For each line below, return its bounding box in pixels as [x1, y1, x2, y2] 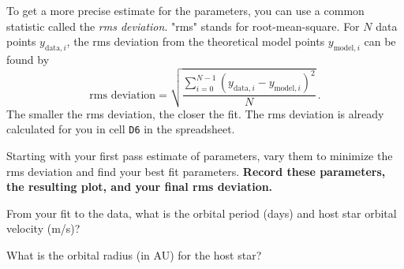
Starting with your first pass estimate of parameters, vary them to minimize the [6, 148, 393, 164]
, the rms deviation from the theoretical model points [66, 33, 325, 50]
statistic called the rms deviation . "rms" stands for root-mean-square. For [6, 17, 360, 34]
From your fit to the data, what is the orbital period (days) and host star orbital [6, 204, 397, 221]
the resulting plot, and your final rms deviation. [6, 178, 273, 195]
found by [6, 50, 50, 67]
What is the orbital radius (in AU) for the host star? [6, 247, 262, 263]
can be [364, 33, 396, 50]
